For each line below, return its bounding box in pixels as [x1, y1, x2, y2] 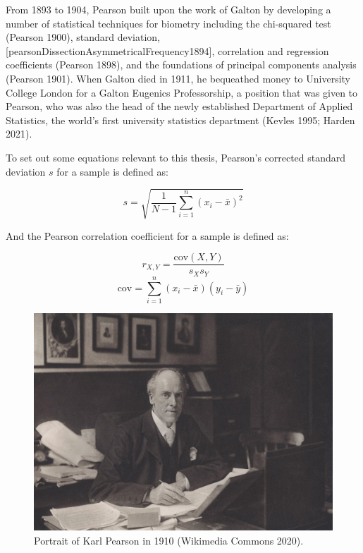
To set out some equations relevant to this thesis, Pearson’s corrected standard [6, 150, 346, 164]
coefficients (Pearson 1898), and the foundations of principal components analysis [6, 57, 357, 72]
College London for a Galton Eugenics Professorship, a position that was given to [6, 85, 358, 99]
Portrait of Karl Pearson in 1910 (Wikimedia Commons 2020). [34, 533, 304, 547]
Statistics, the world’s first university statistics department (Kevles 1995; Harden [6, 112, 355, 127]
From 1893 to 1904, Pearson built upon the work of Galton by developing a [6, 2, 331, 16]
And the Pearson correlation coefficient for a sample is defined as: [6, 228, 289, 243]
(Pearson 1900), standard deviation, [6, 30, 161, 44]
